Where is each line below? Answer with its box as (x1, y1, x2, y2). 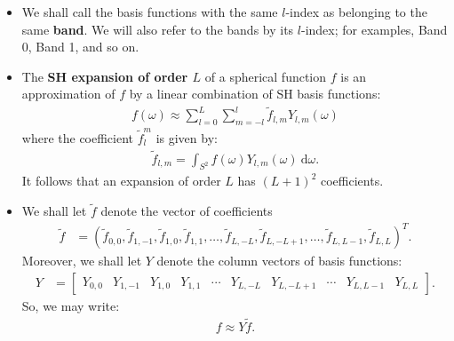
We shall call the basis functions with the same (21, 3, 278, 20)
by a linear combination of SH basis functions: (129, 84, 381, 103)
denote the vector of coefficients (100, 202, 273, 220)
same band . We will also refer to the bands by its (21, 20, 294, 38)
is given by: (155, 128, 218, 147)
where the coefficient (21, 128, 134, 147)
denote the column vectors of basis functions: (156, 251, 402, 270)
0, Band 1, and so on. (21, 37, 139, 56)
